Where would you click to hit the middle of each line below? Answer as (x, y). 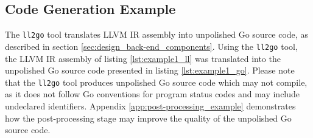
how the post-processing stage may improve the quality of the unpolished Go (148, 118)
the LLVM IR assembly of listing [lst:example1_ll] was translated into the (143, 58)
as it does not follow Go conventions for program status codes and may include (153, 94)
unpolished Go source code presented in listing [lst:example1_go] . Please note (150, 70)
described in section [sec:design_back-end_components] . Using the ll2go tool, (151, 46)
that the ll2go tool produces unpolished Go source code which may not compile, (156, 82)
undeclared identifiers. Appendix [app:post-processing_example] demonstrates (150, 105)
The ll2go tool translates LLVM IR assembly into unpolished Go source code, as (156, 34)
